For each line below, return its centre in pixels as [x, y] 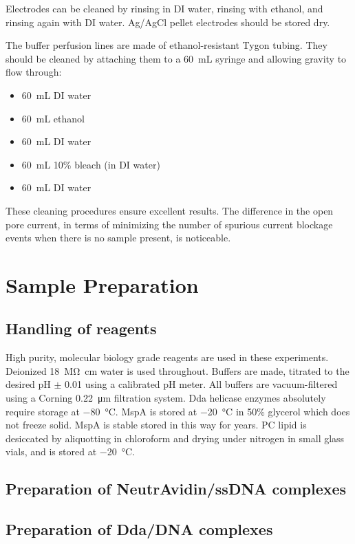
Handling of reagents [81, 328]
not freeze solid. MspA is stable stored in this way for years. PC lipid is [156, 425]
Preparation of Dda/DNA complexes [139, 529]
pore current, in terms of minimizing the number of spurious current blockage [169, 224]
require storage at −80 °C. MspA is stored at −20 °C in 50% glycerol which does [178, 411]
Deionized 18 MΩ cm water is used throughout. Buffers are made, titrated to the [177, 370]
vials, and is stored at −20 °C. [70, 451]
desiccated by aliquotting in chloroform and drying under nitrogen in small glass [175, 438]
